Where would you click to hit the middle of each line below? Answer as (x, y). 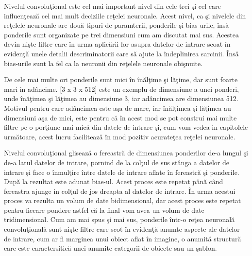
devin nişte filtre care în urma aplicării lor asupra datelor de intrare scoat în (117, 44)
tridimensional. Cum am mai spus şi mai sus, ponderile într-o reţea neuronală (119, 219)
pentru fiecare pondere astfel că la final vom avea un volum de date (104, 210)
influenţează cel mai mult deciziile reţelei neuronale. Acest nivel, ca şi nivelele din (125, 15)
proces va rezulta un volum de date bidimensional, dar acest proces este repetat (123, 200)
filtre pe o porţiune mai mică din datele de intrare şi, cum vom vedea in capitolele (126, 127)
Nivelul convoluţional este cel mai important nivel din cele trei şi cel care (112, 6)
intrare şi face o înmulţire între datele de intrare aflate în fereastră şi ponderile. (122, 172)
